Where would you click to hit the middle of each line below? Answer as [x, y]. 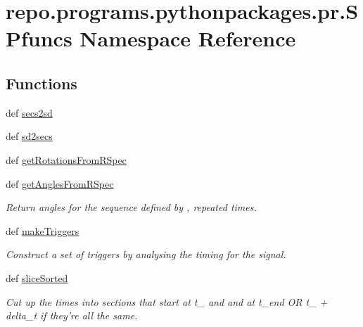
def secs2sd [29, 112]
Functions [42, 83]
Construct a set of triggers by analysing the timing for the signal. [146, 254]
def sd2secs [29, 136]
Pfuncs [39, 38]
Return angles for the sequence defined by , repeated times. [131, 207]
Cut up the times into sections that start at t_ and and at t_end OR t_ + [167, 301]
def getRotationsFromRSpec [66, 159]
